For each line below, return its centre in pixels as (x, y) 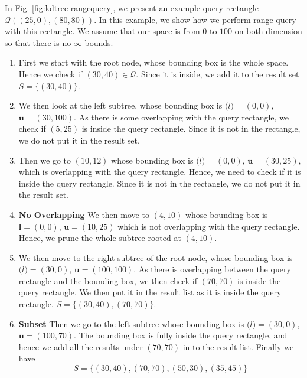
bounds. (99, 42)
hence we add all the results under (81, 346)
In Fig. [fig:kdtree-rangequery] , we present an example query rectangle (132, 8)
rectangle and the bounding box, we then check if (108, 280)
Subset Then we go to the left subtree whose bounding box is (131, 323)
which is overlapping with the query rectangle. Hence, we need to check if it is (160, 172)
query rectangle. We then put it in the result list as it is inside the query (150, 292)
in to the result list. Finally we (238, 346)
